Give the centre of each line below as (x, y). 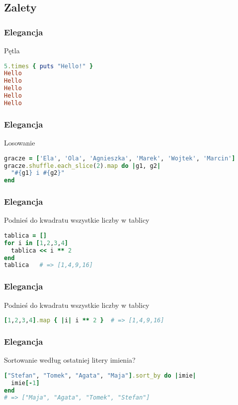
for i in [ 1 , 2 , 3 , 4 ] (36, 243)
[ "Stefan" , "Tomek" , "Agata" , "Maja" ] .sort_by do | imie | (100, 375)
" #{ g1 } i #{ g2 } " (38, 173)
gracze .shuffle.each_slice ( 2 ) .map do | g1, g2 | (82, 166)
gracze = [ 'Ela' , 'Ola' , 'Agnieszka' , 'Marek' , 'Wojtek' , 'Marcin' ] (120, 158)
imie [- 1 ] (25, 383)
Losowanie (20, 143)
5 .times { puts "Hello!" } (49, 66)
